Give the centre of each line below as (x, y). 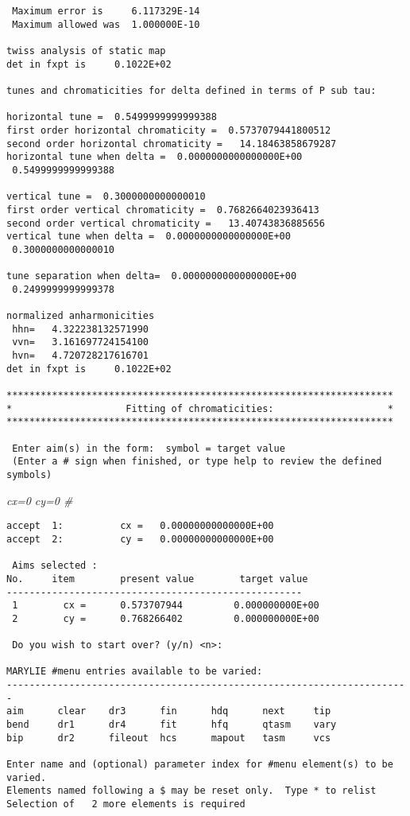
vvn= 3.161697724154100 (80, 342)
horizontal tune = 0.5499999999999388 (112, 117)
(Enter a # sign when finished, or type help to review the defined (197, 462)
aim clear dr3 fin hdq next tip (169, 711)
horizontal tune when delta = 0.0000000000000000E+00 (155, 157)
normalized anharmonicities (81, 316)
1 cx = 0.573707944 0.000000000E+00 (166, 606)
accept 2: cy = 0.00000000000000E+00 (140, 539)
